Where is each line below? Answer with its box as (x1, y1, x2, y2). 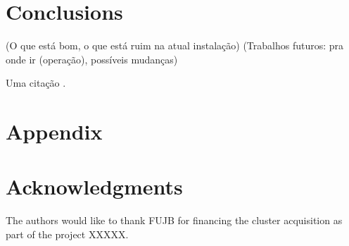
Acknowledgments (6, 172, 183, 201)
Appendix (6, 117, 103, 146)
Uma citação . (6, 75, 66, 90)
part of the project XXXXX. (6, 227, 129, 241)
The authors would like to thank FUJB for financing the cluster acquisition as (6, 213, 343, 228)
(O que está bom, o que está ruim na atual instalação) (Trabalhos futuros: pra (6, 38, 344, 53)
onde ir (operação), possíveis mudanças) (6, 51, 178, 66)
